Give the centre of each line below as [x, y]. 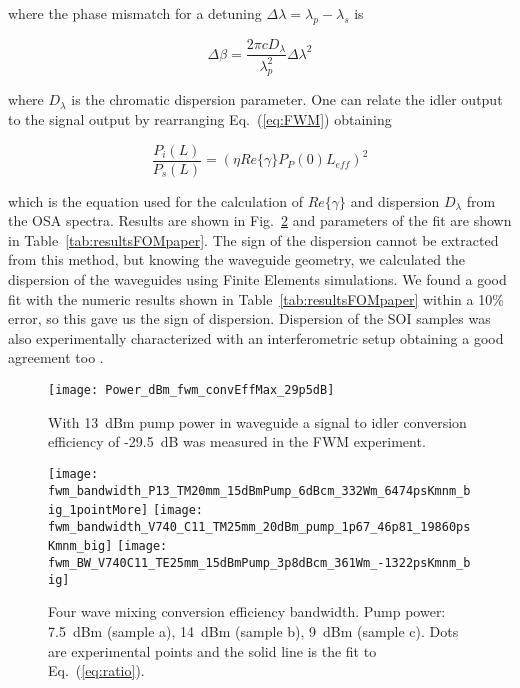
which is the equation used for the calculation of [155, 200]
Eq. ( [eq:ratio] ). [96, 670]
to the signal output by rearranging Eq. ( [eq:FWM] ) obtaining [200, 119]
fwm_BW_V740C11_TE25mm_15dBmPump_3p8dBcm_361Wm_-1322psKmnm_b [259, 563]
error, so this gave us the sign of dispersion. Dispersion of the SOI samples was [249, 318]
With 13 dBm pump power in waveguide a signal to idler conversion [257, 421]
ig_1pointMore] [98, 510]
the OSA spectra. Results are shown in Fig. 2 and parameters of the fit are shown [260, 220]
